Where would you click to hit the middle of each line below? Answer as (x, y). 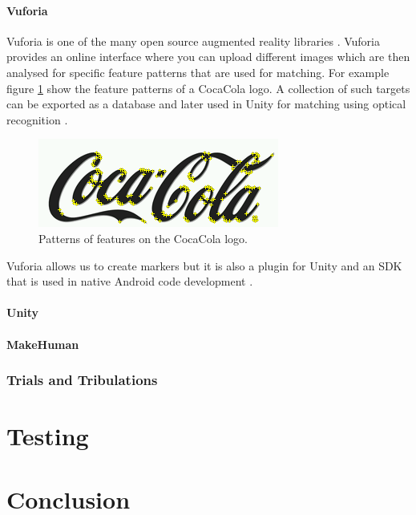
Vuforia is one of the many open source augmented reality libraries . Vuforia (193, 41)
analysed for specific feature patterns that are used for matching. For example (198, 72)
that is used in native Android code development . (130, 281)
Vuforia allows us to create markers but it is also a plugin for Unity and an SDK (204, 265)
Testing (48, 436)
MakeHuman (43, 344)
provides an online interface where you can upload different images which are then (208, 57)
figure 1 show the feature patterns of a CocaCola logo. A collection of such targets (208, 88)
